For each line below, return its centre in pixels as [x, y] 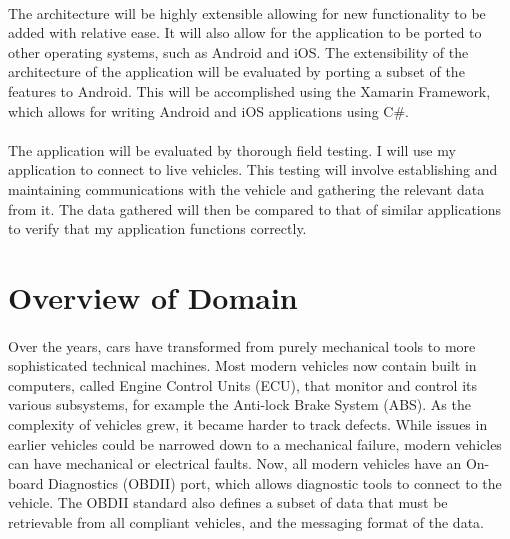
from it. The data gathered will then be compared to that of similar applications [255, 208]
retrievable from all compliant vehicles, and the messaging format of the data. [246, 522]
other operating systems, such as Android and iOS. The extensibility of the [238, 51]
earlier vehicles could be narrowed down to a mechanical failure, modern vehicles [255, 443]
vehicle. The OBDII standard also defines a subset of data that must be [228, 502]
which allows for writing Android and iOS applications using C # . [208, 110]
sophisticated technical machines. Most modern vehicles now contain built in [242, 365]
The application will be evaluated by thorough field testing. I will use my [232, 149]
